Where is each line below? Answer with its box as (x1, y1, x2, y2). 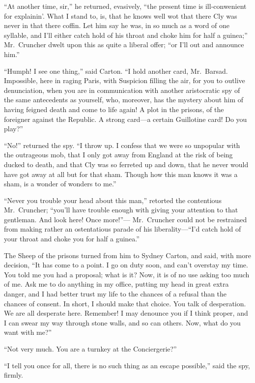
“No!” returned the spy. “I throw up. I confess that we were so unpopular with (4, 140, 240, 150)
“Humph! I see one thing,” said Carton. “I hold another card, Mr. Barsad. (4, 65, 228, 76)
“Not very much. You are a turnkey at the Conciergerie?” (4, 344, 177, 354)
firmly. (4, 370, 23, 380)
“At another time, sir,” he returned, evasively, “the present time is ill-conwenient (4, 1, 247, 11)
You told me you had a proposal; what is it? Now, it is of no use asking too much (4, 269, 250, 279)
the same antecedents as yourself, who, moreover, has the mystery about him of (4, 94, 244, 105)
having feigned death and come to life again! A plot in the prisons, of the (4, 104, 224, 114)
